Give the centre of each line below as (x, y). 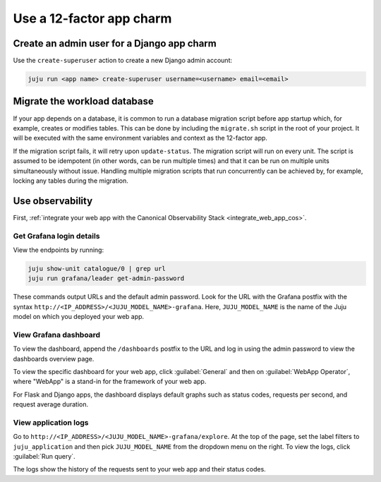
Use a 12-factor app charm (92, 18)
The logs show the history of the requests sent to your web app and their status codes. (139, 469)
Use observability (53, 201)
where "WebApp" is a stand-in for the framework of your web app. (110, 382)
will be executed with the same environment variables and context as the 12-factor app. (140, 138)
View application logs (51, 422)
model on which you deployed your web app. (79, 317)
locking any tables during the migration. (71, 181)
